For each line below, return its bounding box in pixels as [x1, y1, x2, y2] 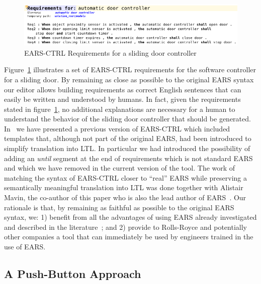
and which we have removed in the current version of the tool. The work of [4, 163, 235, 173]
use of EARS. [4, 241, 46, 251]
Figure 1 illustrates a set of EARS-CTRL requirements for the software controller [4, 64, 256, 75]
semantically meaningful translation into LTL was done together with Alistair [4, 182, 243, 193]
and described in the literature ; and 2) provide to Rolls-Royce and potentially [4, 221, 247, 232]
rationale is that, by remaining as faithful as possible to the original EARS [4, 202, 234, 212]
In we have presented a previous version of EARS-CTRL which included [4, 123, 230, 133]
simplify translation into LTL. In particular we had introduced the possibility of [4, 143, 250, 154]
